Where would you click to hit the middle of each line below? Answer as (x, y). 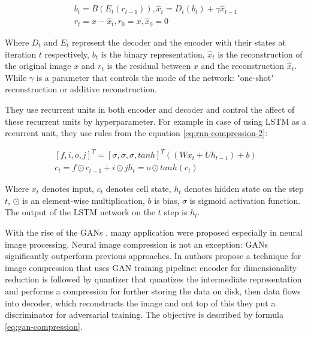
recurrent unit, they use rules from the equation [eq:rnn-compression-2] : (136, 133)
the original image (38, 66)
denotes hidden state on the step (244, 189)
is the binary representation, (153, 54)
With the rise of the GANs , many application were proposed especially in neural (154, 232)
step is (176, 212)
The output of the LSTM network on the (80, 212)
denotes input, (68, 189)
